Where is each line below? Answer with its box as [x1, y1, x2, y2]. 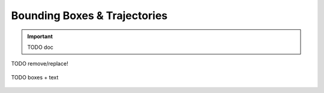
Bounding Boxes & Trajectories [11, 9, 168, 22]
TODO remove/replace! [11, 60, 68, 67]
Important [27, 33, 53, 40]
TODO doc [27, 44, 54, 51]
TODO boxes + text [11, 73, 59, 80]
